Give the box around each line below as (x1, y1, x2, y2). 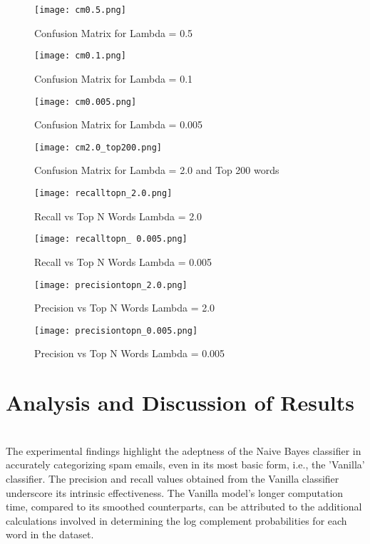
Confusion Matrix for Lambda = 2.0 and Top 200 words (34, 163, 279, 178)
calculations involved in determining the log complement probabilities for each (6, 513, 347, 528)
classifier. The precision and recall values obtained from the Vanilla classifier (6, 471, 339, 486)
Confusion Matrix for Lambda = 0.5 (34, 25, 193, 40)
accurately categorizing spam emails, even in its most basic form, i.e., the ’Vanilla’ (6, 457, 365, 472)
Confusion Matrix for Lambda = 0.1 (34, 71, 193, 86)
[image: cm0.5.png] (34, 5, 126, 15)
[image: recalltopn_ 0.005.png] (34, 234, 187, 245)
